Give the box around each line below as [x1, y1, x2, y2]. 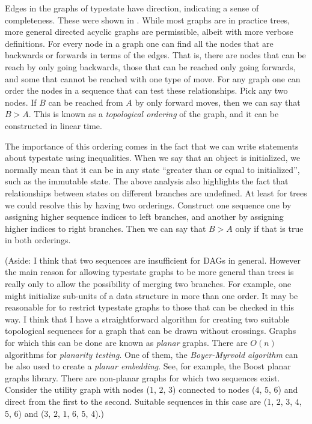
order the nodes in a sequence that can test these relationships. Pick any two [5, 84, 288, 97]
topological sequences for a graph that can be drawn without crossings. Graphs [5, 324, 296, 337]
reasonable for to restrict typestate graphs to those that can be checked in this [5, 301, 294, 313]
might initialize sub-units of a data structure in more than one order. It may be [5, 289, 298, 301]
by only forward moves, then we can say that [135, 95, 301, 108]
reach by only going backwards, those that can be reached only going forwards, [5, 60, 296, 73]
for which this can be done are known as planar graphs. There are [5, 336, 248, 349]
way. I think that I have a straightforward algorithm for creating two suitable [5, 312, 290, 325]
